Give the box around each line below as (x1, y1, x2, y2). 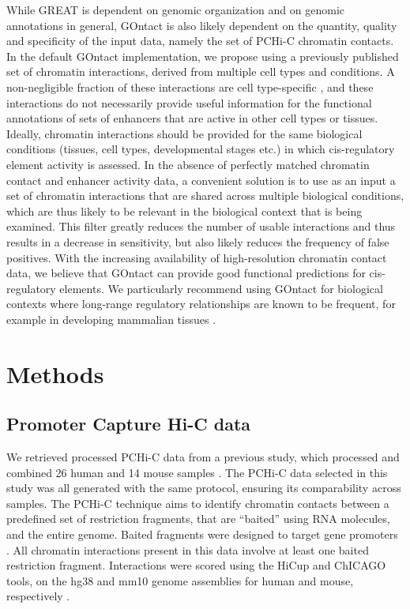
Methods (6, 357, 104, 389)
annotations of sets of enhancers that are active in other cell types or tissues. (6, 110, 378, 126)
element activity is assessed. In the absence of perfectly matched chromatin (6, 156, 370, 172)
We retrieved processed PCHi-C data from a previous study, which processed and (6, 449, 400, 465)
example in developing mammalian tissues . (6, 310, 216, 327)
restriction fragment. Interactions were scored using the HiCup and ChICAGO (6, 557, 386, 573)
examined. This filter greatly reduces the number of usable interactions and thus (6, 218, 396, 235)
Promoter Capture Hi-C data (6, 412, 251, 436)
